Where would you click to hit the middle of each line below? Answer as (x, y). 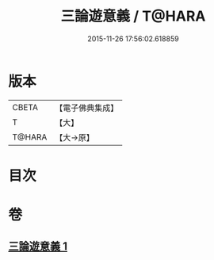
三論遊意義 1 (38, 247)
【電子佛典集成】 (87, 108)
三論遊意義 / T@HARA (133, 16)
